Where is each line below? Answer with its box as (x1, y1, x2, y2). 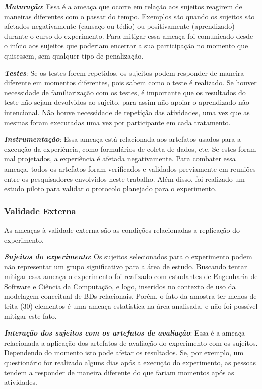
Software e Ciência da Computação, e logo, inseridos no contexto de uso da (4, 281, 236, 291)
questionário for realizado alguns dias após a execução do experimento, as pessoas (4, 357, 256, 368)
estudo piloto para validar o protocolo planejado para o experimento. (4, 183, 217, 194)
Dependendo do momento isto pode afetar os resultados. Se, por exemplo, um (4, 347, 244, 358)
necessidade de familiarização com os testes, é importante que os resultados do (4, 87, 246, 97)
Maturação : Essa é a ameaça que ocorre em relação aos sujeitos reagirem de (4, 1, 242, 11)
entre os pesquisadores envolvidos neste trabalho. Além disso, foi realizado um (4, 173, 245, 184)
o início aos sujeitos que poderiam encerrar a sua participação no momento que (4, 40, 248, 51)
